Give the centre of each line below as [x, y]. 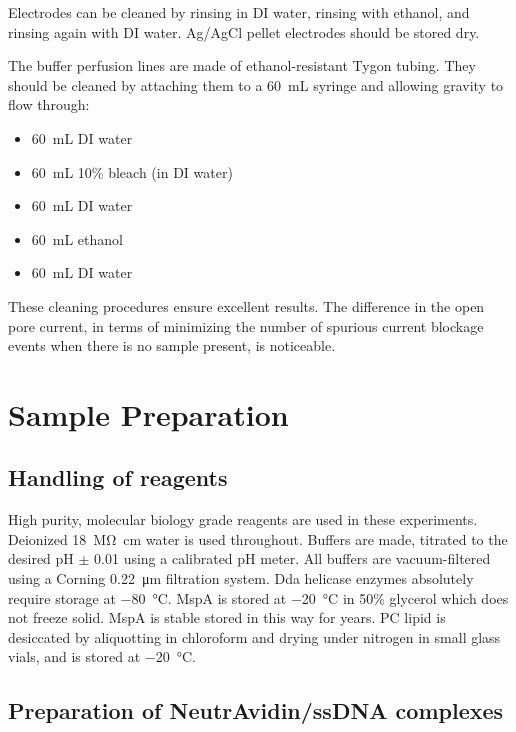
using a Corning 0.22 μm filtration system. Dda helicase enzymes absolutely [241, 578]
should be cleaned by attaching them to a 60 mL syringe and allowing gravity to [256, 84]
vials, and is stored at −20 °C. [102, 656]
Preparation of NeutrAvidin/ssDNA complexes [256, 710]
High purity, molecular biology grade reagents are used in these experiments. [243, 519]
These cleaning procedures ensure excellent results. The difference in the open [246, 305]
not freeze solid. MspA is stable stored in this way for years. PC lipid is [227, 617]
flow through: [49, 104]
